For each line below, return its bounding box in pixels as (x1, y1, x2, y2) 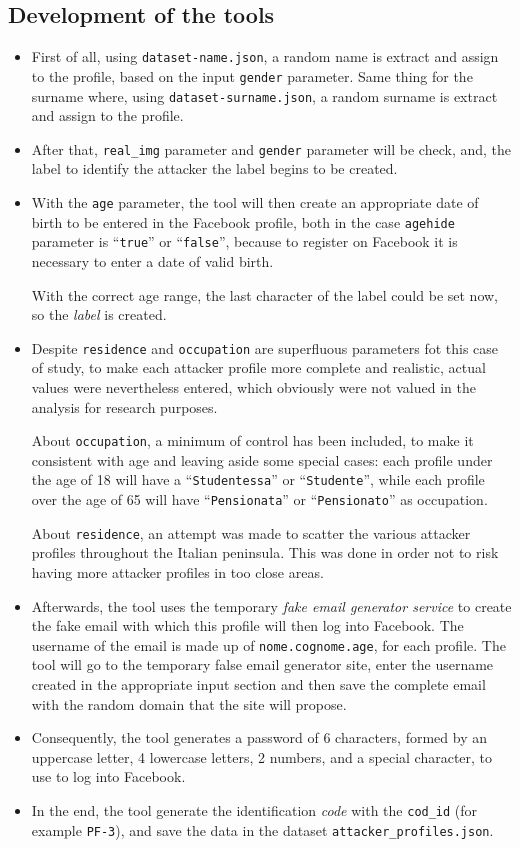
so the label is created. (31, 304, 167, 325)
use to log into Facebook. (31, 766, 186, 787)
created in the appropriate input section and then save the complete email (31, 674, 486, 695)
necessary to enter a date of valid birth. (31, 250, 274, 271)
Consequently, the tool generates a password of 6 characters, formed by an (31, 727, 487, 748)
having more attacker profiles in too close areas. (31, 562, 324, 583)
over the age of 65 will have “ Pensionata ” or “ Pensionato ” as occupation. (31, 489, 488, 510)
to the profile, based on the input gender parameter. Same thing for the (31, 65, 473, 86)
